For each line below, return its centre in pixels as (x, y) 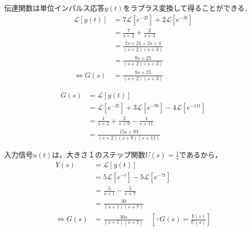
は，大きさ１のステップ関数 (99, 155)
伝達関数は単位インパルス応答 (54, 8)
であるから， (201, 155)
